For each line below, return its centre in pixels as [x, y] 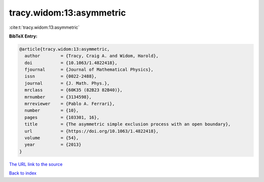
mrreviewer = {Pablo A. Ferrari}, [70, 104]
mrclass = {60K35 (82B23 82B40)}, [74, 90]
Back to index [23, 173]
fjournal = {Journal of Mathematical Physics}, [89, 70]
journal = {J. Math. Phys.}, [67, 83]
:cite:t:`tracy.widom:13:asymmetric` [44, 27]
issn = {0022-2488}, [61, 76]
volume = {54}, [52, 138]
